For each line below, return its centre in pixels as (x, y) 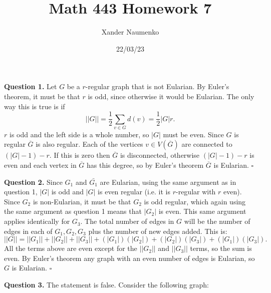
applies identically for (37, 221)
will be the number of (217, 221)
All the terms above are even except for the (71, 248)
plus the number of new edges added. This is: (158, 231)
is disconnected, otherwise (160, 155)
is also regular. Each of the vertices (89, 144)
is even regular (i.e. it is (134, 192)
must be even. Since (193, 134)
